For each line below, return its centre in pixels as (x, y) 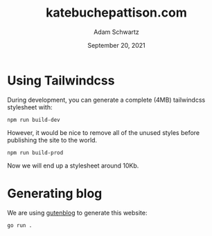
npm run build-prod (35, 153)
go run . (20, 225)
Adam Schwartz (116, 32)
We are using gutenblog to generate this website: (77, 212)
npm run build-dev (34, 120)
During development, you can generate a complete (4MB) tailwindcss (106, 100)
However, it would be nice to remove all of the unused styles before (104, 132)
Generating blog (55, 193)
